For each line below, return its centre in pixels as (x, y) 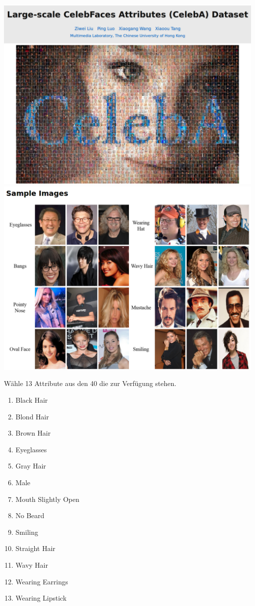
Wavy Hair (32, 565)
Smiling (27, 532)
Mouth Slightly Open (47, 499)
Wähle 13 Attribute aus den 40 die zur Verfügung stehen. (90, 383)
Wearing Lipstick (41, 598)
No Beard (30, 515)
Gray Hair (31, 466)
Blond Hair (32, 416)
